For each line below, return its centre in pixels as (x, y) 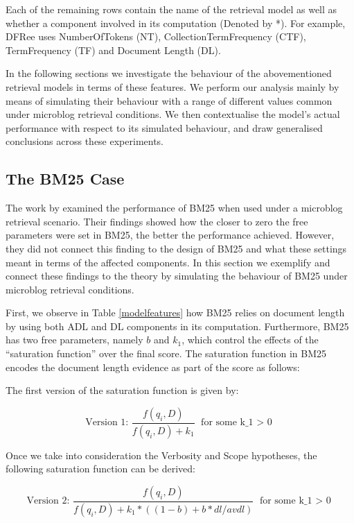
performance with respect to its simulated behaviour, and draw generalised (164, 127)
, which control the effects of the (250, 340)
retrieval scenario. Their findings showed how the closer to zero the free (157, 221)
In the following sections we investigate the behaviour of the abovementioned (169, 73)
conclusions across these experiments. (85, 141)
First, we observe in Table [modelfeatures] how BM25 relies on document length (175, 312)
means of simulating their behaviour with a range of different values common (169, 100)
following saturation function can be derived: (100, 469)
